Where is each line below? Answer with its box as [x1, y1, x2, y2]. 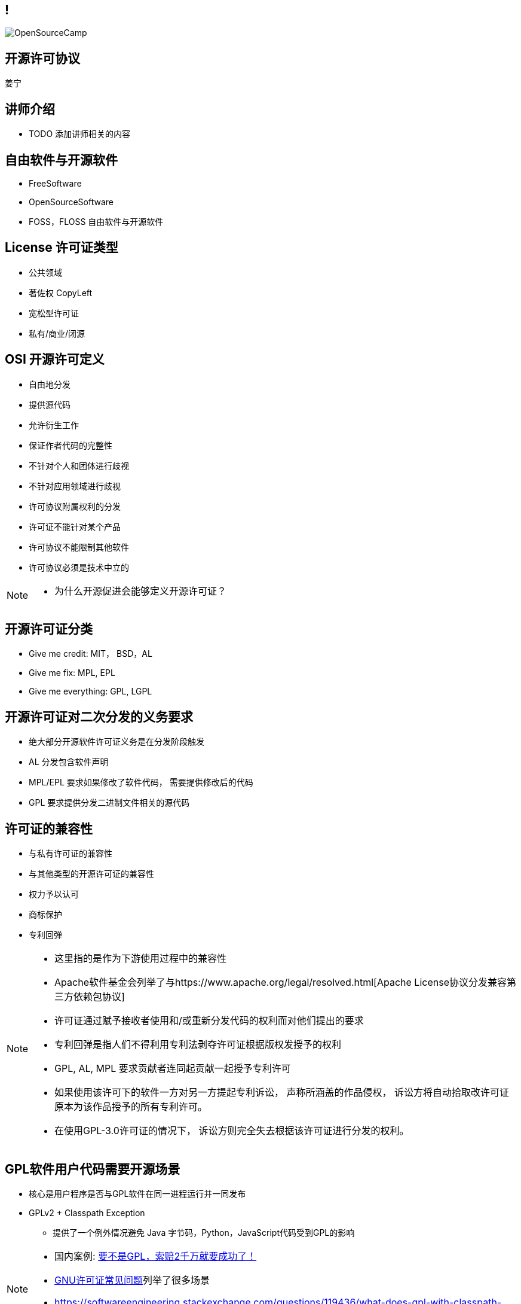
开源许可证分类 [5, 621, 93, 637]
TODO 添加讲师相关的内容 [29, 129, 131, 139]
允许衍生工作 [29, 419, 79, 430]
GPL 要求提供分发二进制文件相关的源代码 [29, 797, 190, 808]
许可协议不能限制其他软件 [29, 541, 129, 552]
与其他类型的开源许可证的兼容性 [29, 869, 154, 879]
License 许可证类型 [5, 240, 118, 255]
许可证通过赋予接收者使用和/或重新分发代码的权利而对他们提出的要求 [54, 1014, 364, 1027]
